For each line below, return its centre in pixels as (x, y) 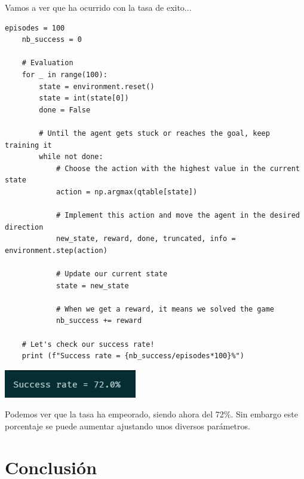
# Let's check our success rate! (88, 344)
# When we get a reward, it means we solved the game (165, 309)
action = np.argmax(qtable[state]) (127, 192)
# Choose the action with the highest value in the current (178, 168)
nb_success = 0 (52, 40)
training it (28, 145)
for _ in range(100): (65, 74)
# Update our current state (112, 274)
